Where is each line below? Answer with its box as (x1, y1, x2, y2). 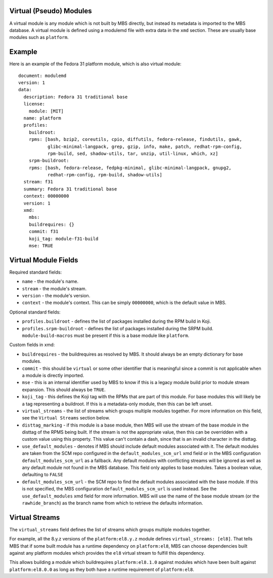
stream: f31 (23, 179, 53, 185)
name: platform (23, 115, 61, 121)
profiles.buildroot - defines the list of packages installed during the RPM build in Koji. (22, 318, 211, 324)
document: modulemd (18, 72, 67, 79)
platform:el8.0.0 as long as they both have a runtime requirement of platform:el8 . (9, 566, 195, 572)
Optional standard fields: (9, 309, 61, 315)
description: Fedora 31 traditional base (23, 94, 128, 100)
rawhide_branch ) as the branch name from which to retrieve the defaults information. (22, 499, 203, 506)
